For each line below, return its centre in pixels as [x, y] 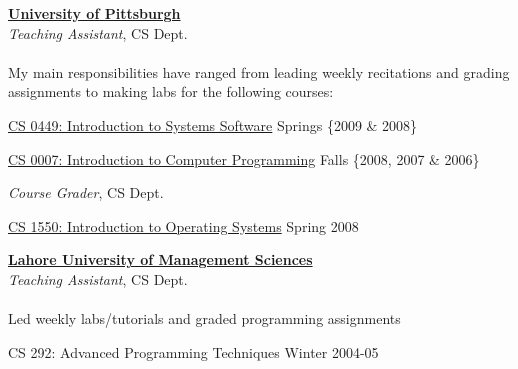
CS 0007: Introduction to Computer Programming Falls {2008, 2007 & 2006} [244, 158]
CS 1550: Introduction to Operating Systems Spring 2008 [183, 225]
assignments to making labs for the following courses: [171, 91]
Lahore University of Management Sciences [160, 259]
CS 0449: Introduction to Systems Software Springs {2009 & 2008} [213, 124]
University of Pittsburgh [94, 13]
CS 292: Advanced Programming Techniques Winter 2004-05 [193, 351]
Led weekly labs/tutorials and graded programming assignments [204, 318]
